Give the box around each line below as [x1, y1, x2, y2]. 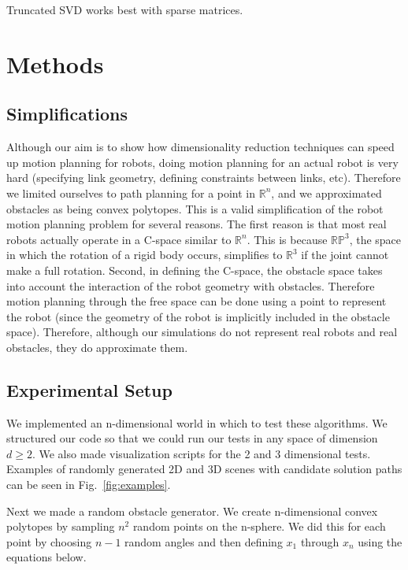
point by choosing [6, 533, 92, 550]
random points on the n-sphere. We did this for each [132, 518, 386, 535]
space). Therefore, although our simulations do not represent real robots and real [6, 324, 398, 340]
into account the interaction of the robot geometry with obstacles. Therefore [6, 277, 375, 294]
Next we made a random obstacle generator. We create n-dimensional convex [6, 502, 378, 519]
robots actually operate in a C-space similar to [6, 231, 232, 247]
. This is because [247, 231, 328, 247]
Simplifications [6, 102, 128, 126]
